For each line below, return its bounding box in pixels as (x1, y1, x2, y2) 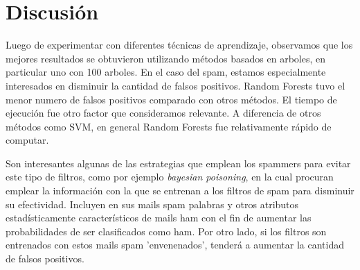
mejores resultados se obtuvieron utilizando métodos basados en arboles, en (6, 51, 325, 65)
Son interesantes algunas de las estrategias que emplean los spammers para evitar (6, 155, 351, 170)
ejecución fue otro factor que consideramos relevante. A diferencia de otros (6, 106, 321, 120)
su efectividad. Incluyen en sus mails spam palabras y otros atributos (6, 196, 299, 211)
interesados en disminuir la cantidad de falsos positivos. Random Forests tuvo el (6, 78, 345, 92)
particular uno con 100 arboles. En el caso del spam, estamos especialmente (6, 65, 326, 79)
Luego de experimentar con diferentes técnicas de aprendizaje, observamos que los (6, 37, 353, 52)
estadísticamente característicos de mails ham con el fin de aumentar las (6, 210, 312, 225)
